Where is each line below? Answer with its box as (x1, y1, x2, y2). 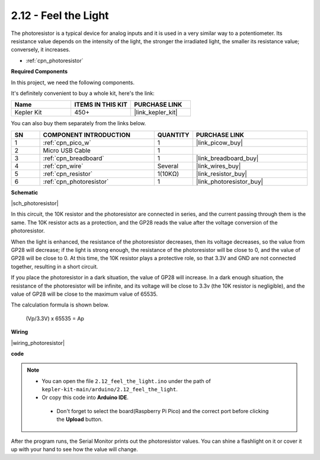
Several (157, 162, 179, 170)
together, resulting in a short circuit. (11, 263, 98, 270)
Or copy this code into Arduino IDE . (41, 394, 129, 401)
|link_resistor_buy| (196, 170, 247, 178)
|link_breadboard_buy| (196, 154, 259, 162)
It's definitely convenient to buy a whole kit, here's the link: (11, 90, 155, 97)
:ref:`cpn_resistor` (43, 170, 93, 178)
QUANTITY (157, 130, 190, 139)
